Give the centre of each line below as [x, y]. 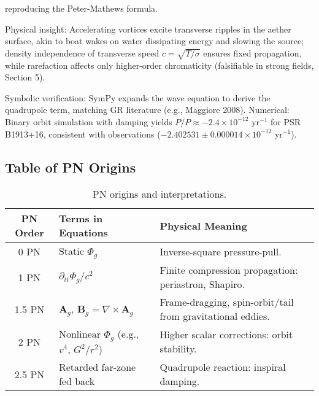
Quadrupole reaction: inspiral [223, 367]
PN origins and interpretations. [159, 194]
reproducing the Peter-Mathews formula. [81, 8]
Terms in [81, 219]
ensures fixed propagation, [252, 52]
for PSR [286, 121]
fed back [77, 381]
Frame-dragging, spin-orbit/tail [227, 302]
